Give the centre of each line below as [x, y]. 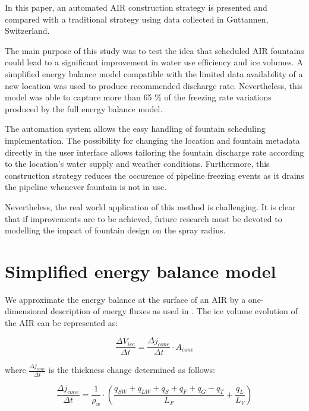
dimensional [26, 311]
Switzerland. [27, 31]
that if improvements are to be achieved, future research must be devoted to [144, 218]
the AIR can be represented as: [62, 323]
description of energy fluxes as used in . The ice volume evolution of [174, 311]
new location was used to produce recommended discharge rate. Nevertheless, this [154, 85]
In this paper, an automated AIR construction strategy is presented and [136, 7]
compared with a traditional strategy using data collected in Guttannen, [137, 19]
